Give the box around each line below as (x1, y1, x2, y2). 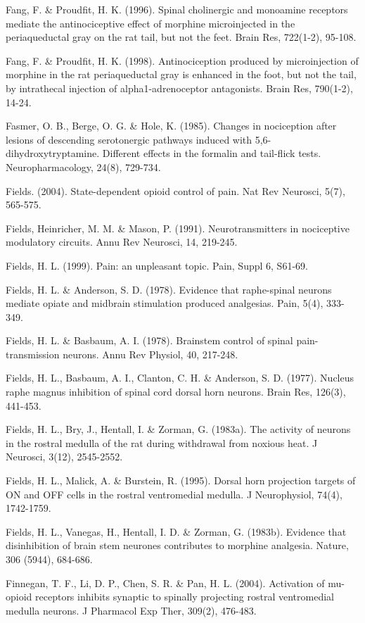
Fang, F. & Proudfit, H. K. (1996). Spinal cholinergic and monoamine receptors (6, 2, 348, 16)
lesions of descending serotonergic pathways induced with (6, 132, 252, 146)
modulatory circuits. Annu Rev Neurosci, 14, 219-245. (6, 234, 238, 249)
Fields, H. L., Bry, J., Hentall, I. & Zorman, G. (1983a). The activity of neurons (6, 422, 351, 436)
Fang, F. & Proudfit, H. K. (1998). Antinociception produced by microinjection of (6, 53, 359, 68)
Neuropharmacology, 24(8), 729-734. (6, 159, 161, 174)
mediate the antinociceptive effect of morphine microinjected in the (6, 15, 295, 30)
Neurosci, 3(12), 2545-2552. (6, 449, 123, 464)
